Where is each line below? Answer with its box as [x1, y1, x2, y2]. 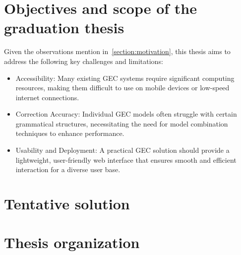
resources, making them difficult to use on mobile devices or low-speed [15, 82, 230, 93]
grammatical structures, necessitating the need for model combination [15, 118, 228, 128]
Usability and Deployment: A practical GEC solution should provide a [15, 145, 230, 155]
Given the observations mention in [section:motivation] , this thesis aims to [4, 46, 231, 57]
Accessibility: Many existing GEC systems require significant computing [15, 72, 235, 83]
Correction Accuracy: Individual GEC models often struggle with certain [15, 109, 237, 119]
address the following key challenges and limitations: [4, 56, 163, 66]
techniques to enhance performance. [15, 128, 124, 138]
